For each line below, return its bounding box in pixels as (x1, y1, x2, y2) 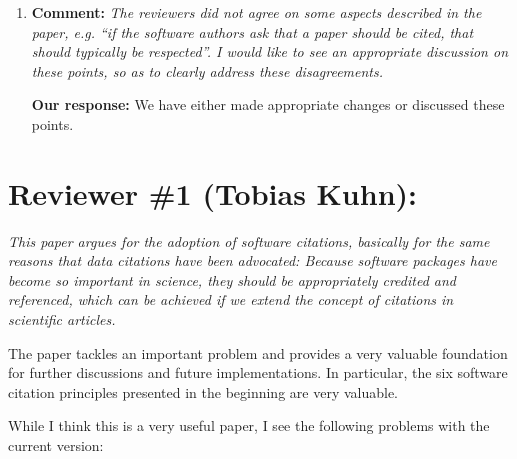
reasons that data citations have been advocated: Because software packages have (8, 250, 497, 271)
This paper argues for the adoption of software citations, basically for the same (8, 230, 490, 251)
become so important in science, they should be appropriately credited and (8, 269, 457, 290)
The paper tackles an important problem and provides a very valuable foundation (8, 342, 508, 363)
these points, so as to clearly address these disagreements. (31, 60, 384, 81)
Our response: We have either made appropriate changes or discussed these (31, 94, 505, 115)
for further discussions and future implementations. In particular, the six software (8, 362, 508, 383)
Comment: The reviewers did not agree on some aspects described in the (31, 2, 482, 22)
